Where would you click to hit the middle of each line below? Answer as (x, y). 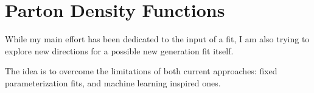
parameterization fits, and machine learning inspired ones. (113, 82)
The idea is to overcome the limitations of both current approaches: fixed (141, 71)
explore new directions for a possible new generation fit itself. (119, 50)
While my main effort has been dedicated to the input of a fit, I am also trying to (157, 39)
